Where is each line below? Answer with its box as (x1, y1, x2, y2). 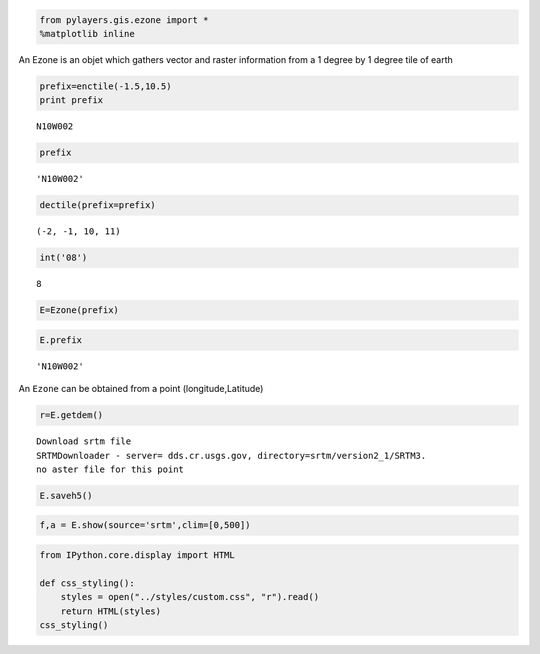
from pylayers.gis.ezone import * (39, 14, 209, 25)
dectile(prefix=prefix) (39, 200, 157, 211)
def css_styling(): (39, 577, 135, 589)
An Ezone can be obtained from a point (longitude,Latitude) (18, 383, 264, 395)
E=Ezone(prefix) (39, 305, 120, 316)
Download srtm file (36, 436, 132, 447)
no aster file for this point (36, 463, 185, 475)
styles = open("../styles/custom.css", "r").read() (60, 591, 320, 603)
